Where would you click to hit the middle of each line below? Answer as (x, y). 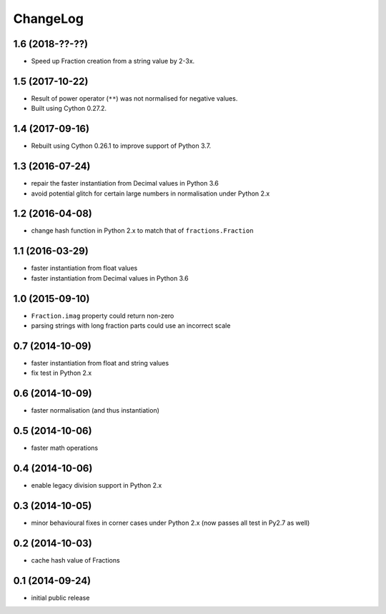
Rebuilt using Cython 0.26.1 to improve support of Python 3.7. (121, 146)
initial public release (60, 598)
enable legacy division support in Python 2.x (96, 485)
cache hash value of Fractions (76, 560)
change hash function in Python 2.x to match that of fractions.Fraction (142, 231)
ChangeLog (48, 19)
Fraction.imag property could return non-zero (103, 316)
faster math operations (65, 448)
